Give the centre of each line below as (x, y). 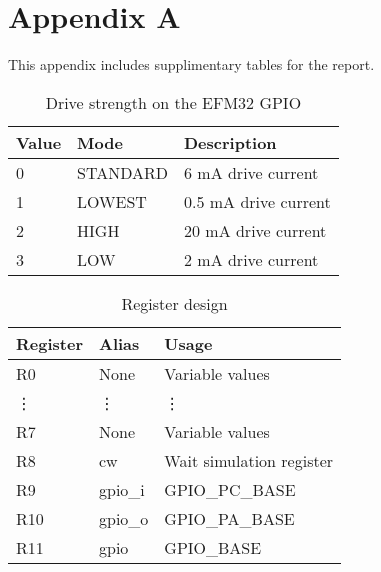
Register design (174, 303)
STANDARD (122, 172)
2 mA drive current (251, 259)
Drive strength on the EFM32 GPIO (173, 102)
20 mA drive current (255, 230)
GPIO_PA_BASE (229, 518)
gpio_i (121, 489)
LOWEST (112, 201)
